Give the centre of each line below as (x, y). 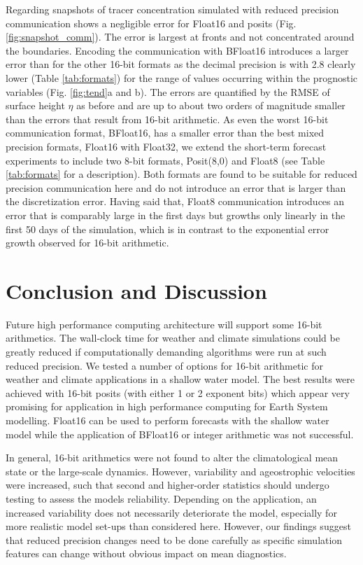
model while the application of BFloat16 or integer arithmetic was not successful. (180, 434)
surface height (35, 105)
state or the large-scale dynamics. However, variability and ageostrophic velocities (180, 471)
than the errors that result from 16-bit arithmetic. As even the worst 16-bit (167, 119)
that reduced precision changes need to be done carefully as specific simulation (174, 539)
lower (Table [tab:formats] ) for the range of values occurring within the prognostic (181, 77)
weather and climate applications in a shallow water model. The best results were (180, 379)
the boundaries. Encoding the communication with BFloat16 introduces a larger (177, 50)
